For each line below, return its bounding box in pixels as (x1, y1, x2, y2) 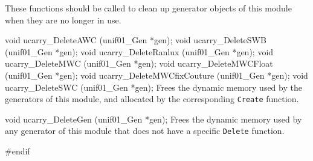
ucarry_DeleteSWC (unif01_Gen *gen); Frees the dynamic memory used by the (5, 80, 302, 93)
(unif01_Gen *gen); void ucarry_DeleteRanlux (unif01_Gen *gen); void (5, 45, 274, 58)
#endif (5, 145, 30, 157)
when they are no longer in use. (5, 13, 121, 26)
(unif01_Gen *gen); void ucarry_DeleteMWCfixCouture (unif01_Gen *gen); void (5, 68, 308, 81)
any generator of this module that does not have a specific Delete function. (5, 124, 285, 137)
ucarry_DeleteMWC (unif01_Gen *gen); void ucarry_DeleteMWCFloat (5, 57, 273, 70)
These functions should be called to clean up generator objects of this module (5, 2, 292, 14)
